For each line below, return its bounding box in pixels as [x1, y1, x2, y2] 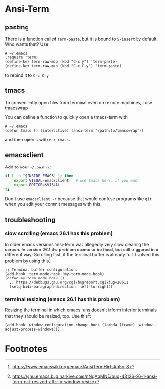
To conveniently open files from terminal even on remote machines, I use [5, 99, 153, 105]
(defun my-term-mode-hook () [5, 276, 65, 281]
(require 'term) [5, 55, 38, 60]
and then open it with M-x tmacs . [5, 137, 70, 142]
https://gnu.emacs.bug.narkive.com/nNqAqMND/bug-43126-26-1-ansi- [12, 373, 157, 379]
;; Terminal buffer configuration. [5, 267, 78, 272]
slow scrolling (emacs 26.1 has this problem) [5, 230, 113, 237]
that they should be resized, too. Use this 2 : [5, 312, 92, 319]
